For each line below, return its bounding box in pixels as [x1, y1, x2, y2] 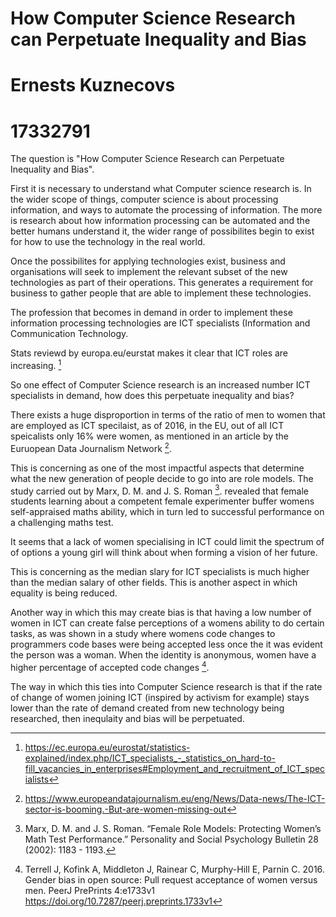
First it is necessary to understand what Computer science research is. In [10, 183, 312, 195]
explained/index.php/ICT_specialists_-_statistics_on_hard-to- [24, 752, 276, 764]
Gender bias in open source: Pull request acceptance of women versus [24, 873, 318, 886]
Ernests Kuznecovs [10, 74, 176, 97]
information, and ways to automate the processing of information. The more [10, 204, 323, 216]
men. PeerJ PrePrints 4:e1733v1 [24, 884, 155, 896]
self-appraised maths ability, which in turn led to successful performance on [10, 506, 325, 518]
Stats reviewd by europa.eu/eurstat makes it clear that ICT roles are [10, 347, 289, 359]
